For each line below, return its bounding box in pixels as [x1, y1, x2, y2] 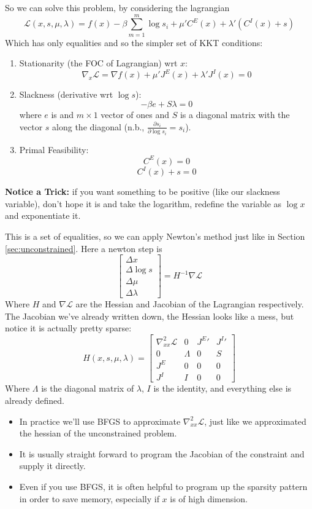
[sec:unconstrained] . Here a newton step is [5, 242, 162, 254]
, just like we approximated [204, 414, 306, 427]
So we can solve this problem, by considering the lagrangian [5, 1, 230, 14]
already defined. [5, 394, 64, 407]
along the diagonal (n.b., [52, 120, 145, 133]
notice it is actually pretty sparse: [5, 322, 132, 334]
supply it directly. [19, 459, 86, 472]
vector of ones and [101, 108, 170, 120]
